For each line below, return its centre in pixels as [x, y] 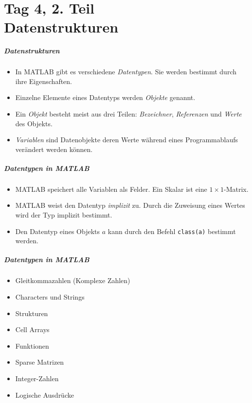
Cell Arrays [32, 329]
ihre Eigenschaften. [44, 81]
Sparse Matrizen [40, 362]
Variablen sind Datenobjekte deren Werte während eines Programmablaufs [127, 140]
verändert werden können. [54, 149]
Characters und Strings [50, 297]
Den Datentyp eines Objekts [58, 231]
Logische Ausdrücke [45, 395]
